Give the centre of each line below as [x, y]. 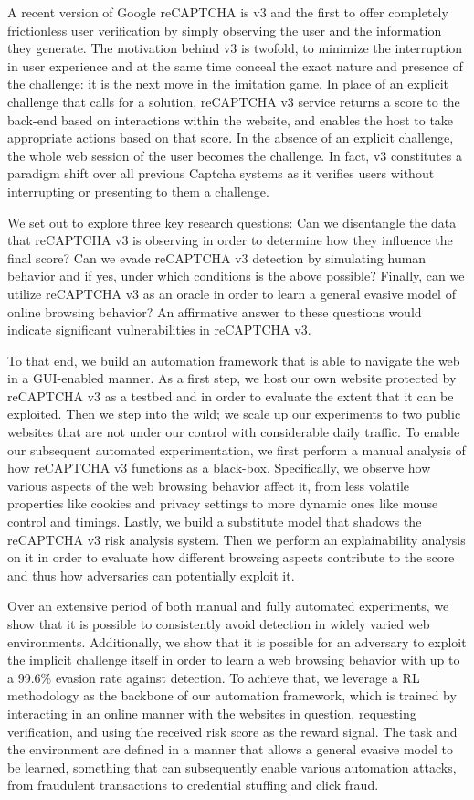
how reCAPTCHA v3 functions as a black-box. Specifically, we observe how [219, 468]
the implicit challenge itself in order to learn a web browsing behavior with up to [234, 660]
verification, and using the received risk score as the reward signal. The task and [232, 731]
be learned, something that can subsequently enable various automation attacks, [232, 767]
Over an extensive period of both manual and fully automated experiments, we [228, 606]
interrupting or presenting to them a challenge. [138, 191]
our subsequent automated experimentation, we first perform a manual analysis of [237, 449]
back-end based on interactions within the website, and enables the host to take [231, 119]
